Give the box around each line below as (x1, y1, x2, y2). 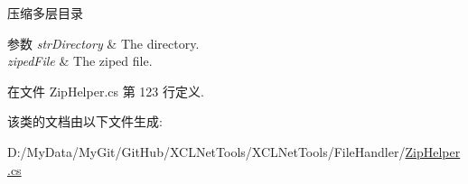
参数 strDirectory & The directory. (7, 33, 200, 52)
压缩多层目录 (7, 4, 83, 22)
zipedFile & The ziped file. (7, 51, 153, 70)
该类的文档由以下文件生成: (7, 112, 163, 131)
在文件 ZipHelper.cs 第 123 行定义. (7, 81, 204, 100)
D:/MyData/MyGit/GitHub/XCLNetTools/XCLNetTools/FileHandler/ (7, 142, 406, 161)
